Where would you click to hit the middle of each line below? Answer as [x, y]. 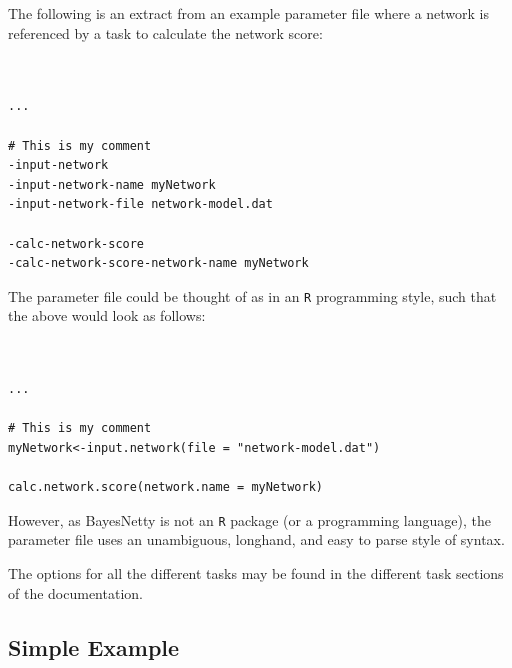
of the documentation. [75, 592]
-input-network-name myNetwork [112, 184]
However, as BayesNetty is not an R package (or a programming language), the [249, 519]
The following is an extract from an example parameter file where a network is [249, 13]
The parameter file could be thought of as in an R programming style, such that [252, 295]
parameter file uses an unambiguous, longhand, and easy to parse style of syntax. [256, 539]
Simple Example [94, 646]
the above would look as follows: [107, 315]
